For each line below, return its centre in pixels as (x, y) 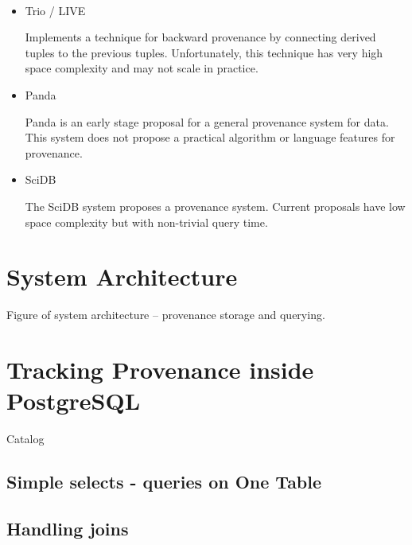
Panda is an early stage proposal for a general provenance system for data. (207, 121)
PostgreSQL (74, 401)
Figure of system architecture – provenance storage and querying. (166, 315)
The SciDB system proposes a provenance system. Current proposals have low (215, 206)
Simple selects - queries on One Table (164, 482)
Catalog (25, 439)
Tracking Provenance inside (160, 370)
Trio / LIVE (55, 10)
